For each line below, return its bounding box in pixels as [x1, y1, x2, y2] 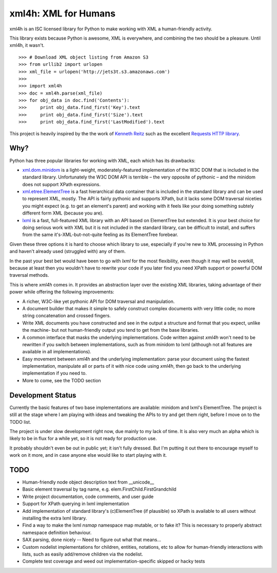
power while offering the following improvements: [9, 289, 114, 295]
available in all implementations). [22, 349, 92, 355]
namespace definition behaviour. [22, 529, 92, 535]
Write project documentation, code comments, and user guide [22, 493, 154, 499]
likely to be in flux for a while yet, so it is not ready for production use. [9, 435, 157, 442]
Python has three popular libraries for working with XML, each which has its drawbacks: [9, 157, 196, 164]
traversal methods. [9, 272, 49, 278]
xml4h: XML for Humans [9, 8, 115, 19]
